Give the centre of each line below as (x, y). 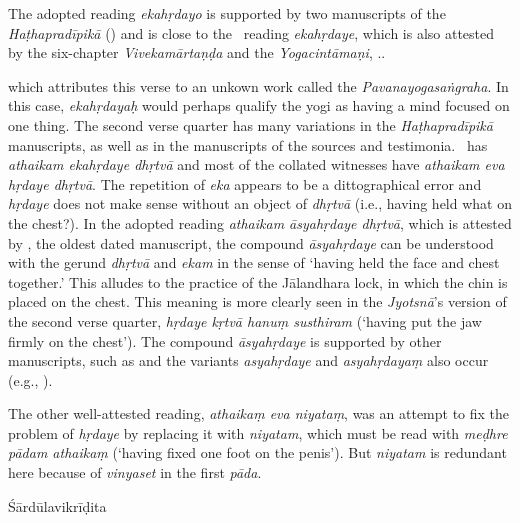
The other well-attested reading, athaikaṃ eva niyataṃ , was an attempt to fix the (259, 413)
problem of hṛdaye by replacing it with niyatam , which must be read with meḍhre (258, 432)
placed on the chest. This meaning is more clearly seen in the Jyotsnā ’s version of (257, 301)
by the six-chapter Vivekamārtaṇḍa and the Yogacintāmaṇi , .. (197, 52)
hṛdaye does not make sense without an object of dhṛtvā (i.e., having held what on (260, 203)
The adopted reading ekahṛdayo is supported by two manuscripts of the (227, 13)
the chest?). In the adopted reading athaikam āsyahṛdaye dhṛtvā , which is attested (260, 222)
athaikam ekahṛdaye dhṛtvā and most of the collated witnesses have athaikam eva (256, 164)
